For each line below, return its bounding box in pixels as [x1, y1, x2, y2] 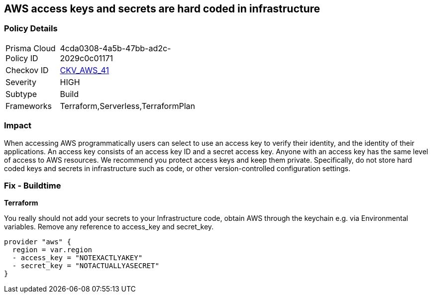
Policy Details [4, 23, 58, 34]
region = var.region [12, 246, 93, 254]
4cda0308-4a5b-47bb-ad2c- [60, 43, 171, 53]
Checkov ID [5, 65, 49, 75]
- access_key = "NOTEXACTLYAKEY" [12, 254, 143, 262]
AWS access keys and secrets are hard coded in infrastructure [4, 2, 321, 15]
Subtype [5, 89, 37, 99]
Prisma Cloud [5, 43, 56, 53]
